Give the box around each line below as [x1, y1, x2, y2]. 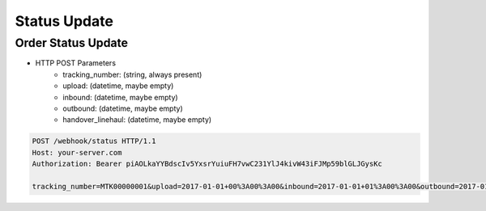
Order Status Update [15, 36, 129, 50]
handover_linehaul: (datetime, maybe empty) [62, 115, 212, 124]
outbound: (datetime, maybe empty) [62, 103, 184, 113]
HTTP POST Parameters [35, 58, 117, 68]
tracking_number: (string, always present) [62, 70, 202, 79]
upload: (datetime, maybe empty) [62, 81, 174, 91]
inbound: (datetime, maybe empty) [62, 92, 178, 102]
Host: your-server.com [32, 148, 122, 157]
